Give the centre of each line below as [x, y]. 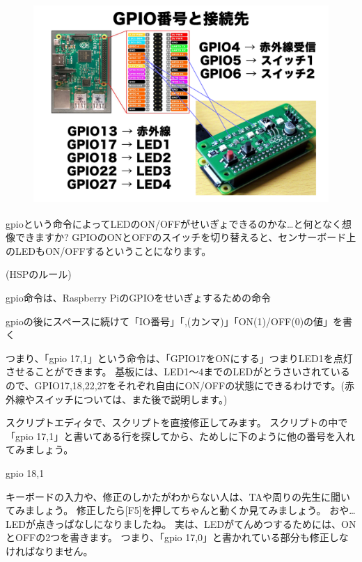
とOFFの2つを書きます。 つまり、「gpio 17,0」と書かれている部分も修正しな [177, 537]
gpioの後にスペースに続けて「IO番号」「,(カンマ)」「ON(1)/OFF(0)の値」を [174, 321]
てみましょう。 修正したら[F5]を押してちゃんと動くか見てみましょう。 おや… [181, 510]
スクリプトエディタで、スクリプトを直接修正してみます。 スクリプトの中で [177, 422]
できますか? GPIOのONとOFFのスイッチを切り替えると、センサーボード [181, 237]
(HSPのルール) [39, 274]
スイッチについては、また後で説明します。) [131, 399]
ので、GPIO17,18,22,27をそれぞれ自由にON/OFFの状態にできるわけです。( [175, 385]
